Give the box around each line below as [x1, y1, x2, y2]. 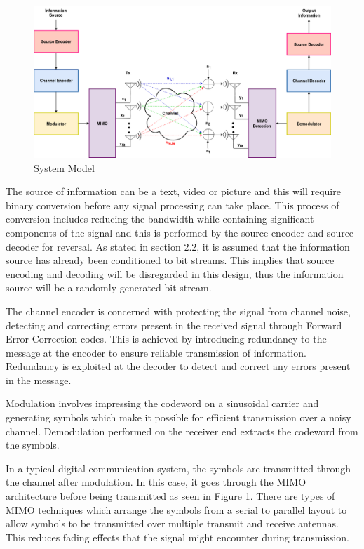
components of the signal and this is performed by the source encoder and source [6, 225, 354, 239]
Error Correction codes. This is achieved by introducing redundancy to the [6, 331, 327, 346]
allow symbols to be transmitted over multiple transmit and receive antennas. [6, 516, 339, 531]
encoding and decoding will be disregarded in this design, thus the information [6, 266, 344, 281]
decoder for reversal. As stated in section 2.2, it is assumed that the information [6, 239, 350, 253]
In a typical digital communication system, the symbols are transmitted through [6, 461, 351, 475]
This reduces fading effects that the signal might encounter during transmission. [6, 529, 349, 544]
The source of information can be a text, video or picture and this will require [6, 184, 341, 199]
